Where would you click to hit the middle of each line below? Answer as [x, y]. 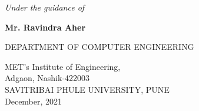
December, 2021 [34, 101]
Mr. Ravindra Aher [45, 27]
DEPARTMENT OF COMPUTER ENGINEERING [99, 47]
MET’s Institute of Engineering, [63, 66]
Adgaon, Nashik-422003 [47, 78]
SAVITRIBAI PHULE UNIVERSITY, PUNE [87, 89]
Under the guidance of [45, 7]
